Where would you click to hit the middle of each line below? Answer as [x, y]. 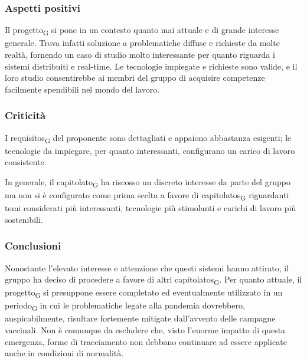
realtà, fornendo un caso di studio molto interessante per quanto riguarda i [140, 54]
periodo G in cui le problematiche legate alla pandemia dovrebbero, [125, 306]
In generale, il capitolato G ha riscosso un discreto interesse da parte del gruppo [148, 182]
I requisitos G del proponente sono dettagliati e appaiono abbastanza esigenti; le [148, 138]
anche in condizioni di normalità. [64, 353]
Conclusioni [33, 246]
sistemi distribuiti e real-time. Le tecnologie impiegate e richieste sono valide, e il [151, 66]
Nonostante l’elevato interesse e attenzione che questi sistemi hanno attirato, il [147, 268]
